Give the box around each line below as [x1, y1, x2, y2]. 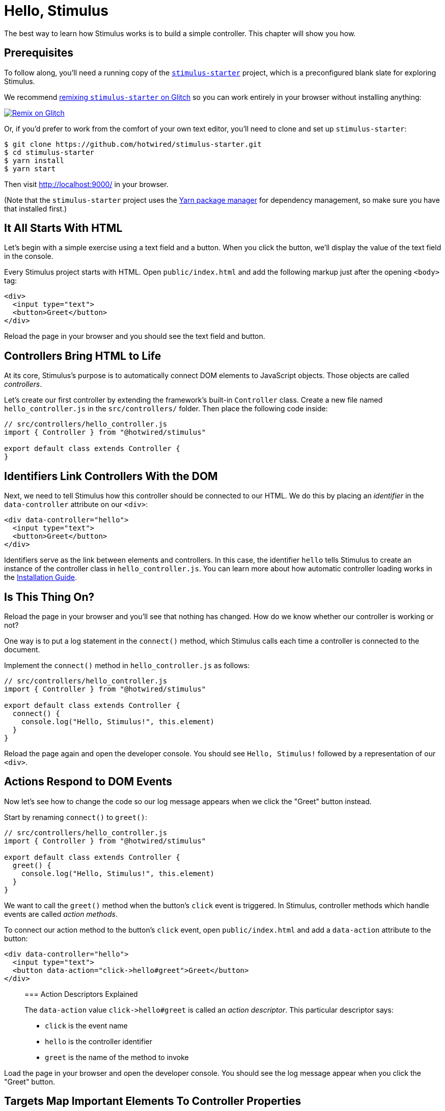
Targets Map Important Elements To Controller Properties [4, 1095, 301, 1108]
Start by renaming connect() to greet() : [4, 812, 148, 822]
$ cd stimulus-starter [4, 148, 95, 156]
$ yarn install [4, 156, 65, 165]
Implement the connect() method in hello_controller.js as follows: [4, 660, 250, 670]
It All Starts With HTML [4, 222, 123, 235]
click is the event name [45, 1021, 128, 1030]
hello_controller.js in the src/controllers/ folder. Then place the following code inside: [4, 404, 328, 413]
